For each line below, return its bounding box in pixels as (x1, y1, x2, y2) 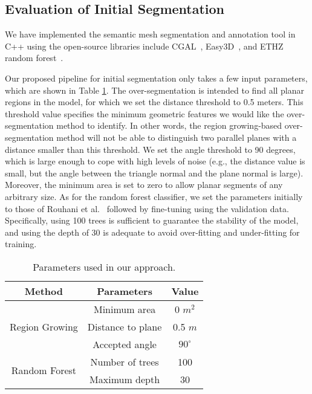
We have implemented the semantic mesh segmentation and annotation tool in (5, 28, 296, 40)
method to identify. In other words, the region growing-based (56, 119, 282, 132)
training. (5, 237, 37, 250)
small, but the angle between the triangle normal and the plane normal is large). (5, 166, 304, 179)
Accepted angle (93, 337, 157, 351)
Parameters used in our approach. (33, 259, 176, 274)
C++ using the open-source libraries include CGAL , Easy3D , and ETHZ (5, 39, 284, 52)
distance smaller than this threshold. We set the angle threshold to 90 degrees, (5, 143, 296, 155)
